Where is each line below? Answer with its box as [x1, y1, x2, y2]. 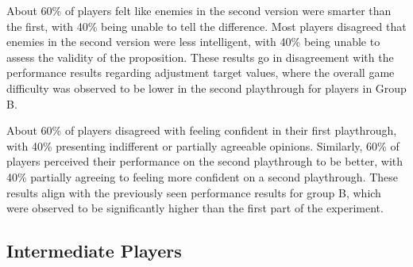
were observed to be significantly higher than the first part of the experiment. [6, 200, 384, 216]
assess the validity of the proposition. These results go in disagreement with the [6, 48, 394, 65]
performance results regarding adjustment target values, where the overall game [6, 64, 395, 81]
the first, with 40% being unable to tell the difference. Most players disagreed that [6, 17, 407, 34]
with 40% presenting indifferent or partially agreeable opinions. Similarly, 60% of [6, 137, 399, 154]
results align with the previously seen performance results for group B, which [6, 184, 381, 200]
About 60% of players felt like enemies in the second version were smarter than [6, 2, 392, 18]
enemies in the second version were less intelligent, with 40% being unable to [6, 33, 380, 50]
